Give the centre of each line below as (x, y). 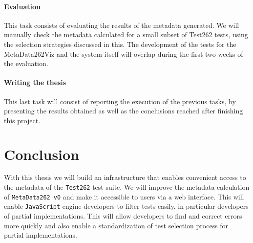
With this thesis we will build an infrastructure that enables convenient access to (125, 177)
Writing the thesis (35, 82)
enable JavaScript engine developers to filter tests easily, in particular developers (126, 206)
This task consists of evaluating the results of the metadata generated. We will (122, 25)
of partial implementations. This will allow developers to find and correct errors (123, 216)
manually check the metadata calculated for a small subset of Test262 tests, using (126, 34)
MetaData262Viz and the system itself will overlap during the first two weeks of (124, 54)
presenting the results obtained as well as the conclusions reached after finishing (124, 111)
